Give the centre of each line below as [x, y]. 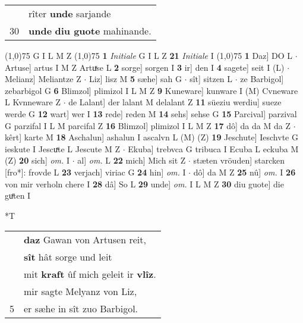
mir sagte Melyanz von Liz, [81, 291]
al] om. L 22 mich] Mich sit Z [132, 160]
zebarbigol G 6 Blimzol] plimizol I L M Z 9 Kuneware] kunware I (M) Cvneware [151, 90]
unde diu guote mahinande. [90, 31]
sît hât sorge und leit [68, 257]
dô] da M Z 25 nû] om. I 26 [244, 172]
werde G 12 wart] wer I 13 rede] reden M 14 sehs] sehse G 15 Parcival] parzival [151, 113]
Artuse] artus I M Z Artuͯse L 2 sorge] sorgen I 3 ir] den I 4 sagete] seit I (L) [145, 67]
